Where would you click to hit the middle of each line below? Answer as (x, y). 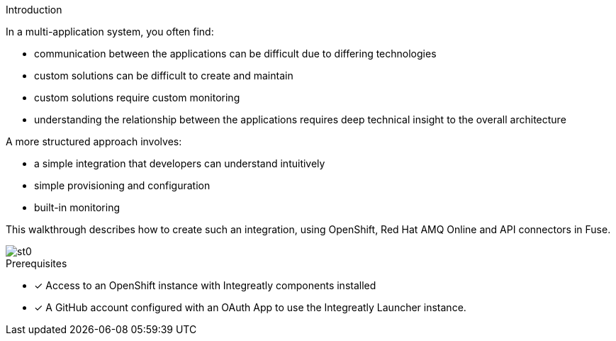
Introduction (34, 10)
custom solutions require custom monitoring (137, 97)
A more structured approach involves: (94, 141)
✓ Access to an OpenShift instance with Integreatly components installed (205, 285)
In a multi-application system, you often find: (110, 32)
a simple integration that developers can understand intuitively (180, 163)
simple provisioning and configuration (122, 185)
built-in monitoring (77, 207)
